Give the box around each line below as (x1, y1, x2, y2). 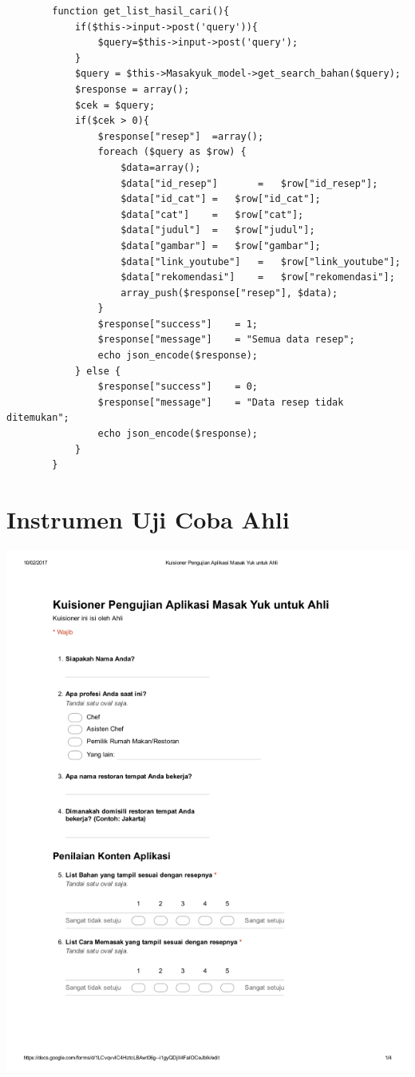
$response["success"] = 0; (97, 381, 258, 393)
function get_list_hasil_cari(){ (52, 6, 230, 17)
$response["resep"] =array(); (97, 130, 264, 142)
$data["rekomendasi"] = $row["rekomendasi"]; (121, 271, 395, 283)
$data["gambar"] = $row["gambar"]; (121, 240, 321, 251)
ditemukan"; (6, 412, 69, 424)
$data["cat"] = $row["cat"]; (121, 208, 304, 220)
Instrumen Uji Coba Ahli (6, 503, 290, 535)
